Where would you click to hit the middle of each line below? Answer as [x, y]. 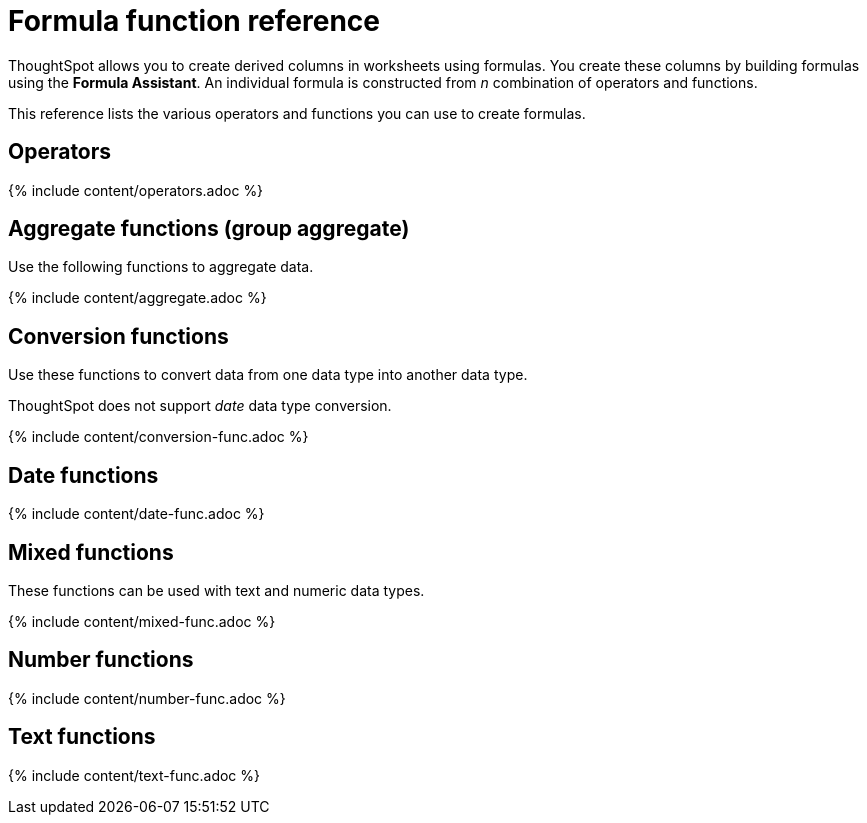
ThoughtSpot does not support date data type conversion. [200, 406]
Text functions [82, 737]
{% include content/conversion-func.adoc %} [158, 437]
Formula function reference [194, 21]
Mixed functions [91, 552]
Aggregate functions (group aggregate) [209, 229]
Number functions [101, 660]
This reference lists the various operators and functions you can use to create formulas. [297, 113]
